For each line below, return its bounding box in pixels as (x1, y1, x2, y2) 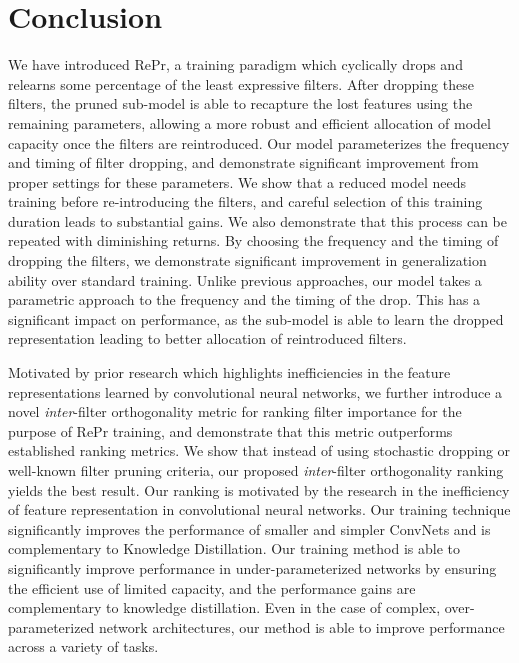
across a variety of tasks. (8, 636, 159, 657)
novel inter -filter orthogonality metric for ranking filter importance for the (8, 401, 462, 422)
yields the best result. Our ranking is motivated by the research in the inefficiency (8, 479, 510, 500)
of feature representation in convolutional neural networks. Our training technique (8, 499, 511, 520)
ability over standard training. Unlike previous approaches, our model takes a (8, 269, 482, 290)
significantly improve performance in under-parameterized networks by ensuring (8, 557, 497, 578)
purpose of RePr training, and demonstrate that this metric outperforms (8, 420, 453, 441)
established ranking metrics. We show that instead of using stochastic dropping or (8, 440, 511, 461)
